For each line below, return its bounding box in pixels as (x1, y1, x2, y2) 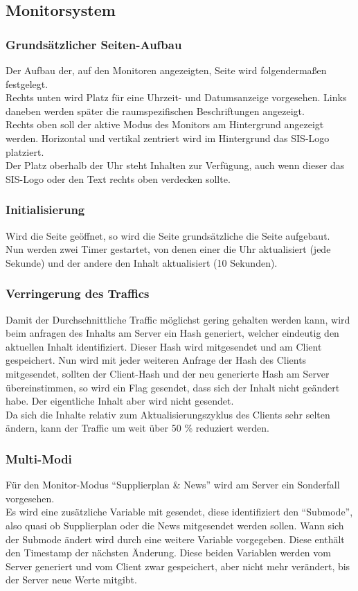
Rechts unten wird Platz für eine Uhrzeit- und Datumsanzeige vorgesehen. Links (6, 90, 347, 105)
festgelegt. (6, 76, 48, 91)
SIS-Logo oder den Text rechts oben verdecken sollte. (6, 171, 231, 186)
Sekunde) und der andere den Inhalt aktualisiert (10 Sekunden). (6, 255, 278, 270)
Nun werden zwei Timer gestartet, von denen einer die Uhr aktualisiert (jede (6, 242, 331, 256)
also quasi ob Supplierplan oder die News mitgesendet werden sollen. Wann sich (6, 518, 344, 532)
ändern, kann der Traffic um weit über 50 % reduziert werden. (6, 421, 269, 435)
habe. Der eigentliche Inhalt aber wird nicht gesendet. (6, 394, 234, 408)
